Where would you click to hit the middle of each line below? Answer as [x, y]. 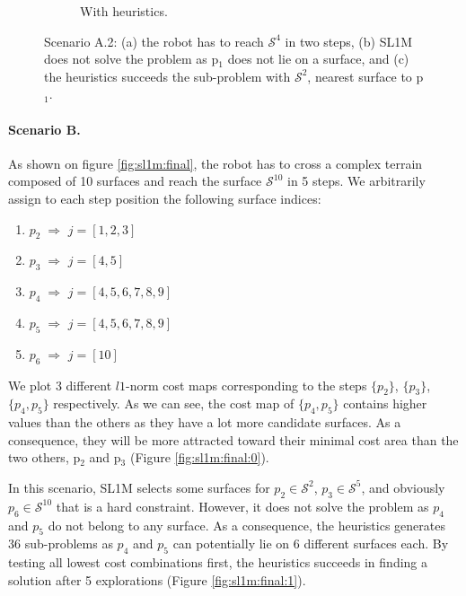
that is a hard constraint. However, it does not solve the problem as [242, 506]
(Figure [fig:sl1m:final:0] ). [199, 457]
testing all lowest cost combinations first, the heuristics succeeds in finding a [218, 562]
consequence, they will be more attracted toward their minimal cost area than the [233, 439]
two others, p [44, 457]
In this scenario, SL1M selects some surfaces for [139, 487]
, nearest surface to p [365, 76]
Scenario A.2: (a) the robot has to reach [154, 41]
